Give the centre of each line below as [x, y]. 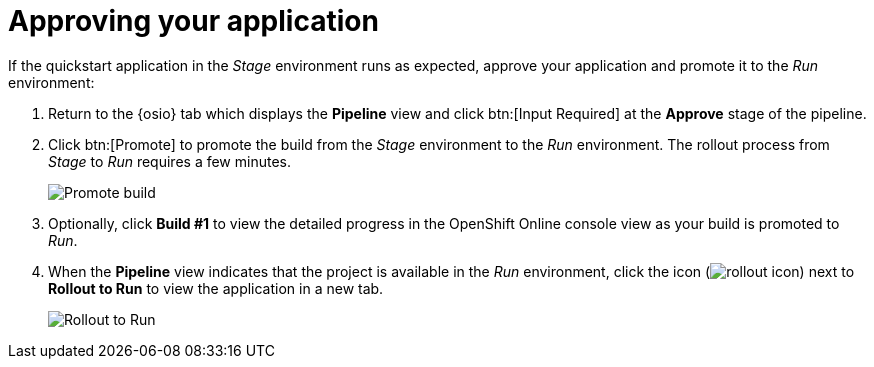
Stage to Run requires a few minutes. [169, 161]
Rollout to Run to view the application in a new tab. [216, 288]
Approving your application [193, 21]
